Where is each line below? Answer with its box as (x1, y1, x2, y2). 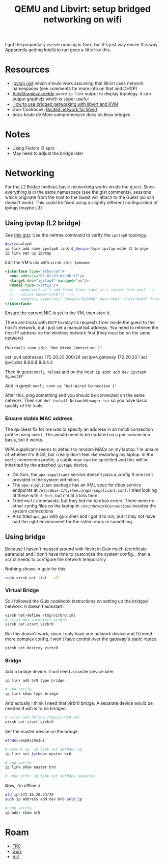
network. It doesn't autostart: (5, 603, 64, 609)
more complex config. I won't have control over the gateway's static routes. (5, 636, 158, 642)
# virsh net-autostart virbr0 (5, 617, 67, 623)
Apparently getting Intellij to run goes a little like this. (5, 47, 111, 53)
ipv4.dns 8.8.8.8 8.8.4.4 (5, 359, 53, 365)
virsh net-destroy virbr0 (5, 646, 58, 651)
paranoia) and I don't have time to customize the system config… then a (5, 551, 151, 557)
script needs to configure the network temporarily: (5, 556, 107, 562)
